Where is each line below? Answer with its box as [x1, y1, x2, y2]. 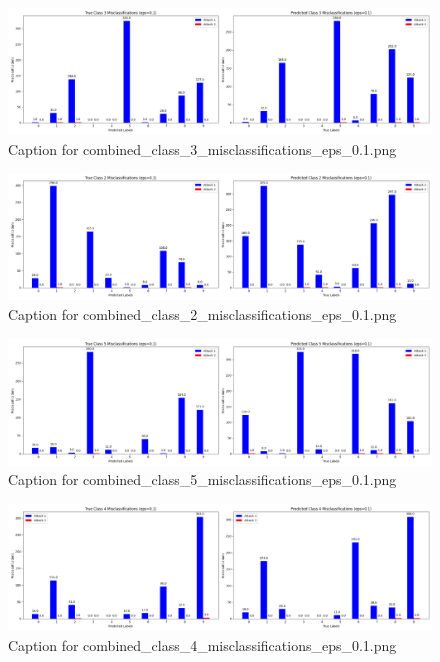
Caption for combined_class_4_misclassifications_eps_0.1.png [8, 634, 397, 655]
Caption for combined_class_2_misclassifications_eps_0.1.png [8, 304, 397, 324]
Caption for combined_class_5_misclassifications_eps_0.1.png [8, 469, 397, 490]
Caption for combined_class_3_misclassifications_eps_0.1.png [8, 138, 397, 159]
